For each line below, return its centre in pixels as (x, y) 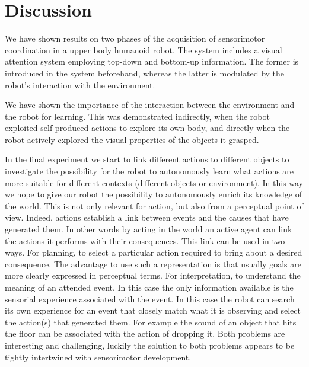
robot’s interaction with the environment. (80, 84)
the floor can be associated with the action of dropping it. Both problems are (145, 334)
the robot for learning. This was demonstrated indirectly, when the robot (137, 116)
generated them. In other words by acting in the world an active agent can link (149, 229)
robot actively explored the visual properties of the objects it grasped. (132, 139)
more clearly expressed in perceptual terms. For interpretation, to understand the (153, 275)
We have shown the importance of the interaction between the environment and (150, 105)
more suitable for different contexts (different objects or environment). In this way (154, 182)
